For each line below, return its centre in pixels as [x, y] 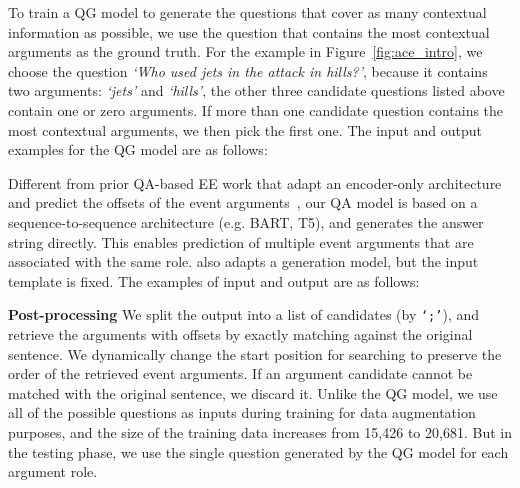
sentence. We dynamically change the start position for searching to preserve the [255, 353]
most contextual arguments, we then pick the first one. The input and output [245, 129]
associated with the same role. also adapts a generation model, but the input [243, 261]
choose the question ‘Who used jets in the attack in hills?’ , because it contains [248, 70]
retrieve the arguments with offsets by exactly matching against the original [240, 333]
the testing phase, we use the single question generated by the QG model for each [258, 451]
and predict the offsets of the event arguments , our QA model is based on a [243, 202]
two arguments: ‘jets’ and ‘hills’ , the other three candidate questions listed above [256, 90]
